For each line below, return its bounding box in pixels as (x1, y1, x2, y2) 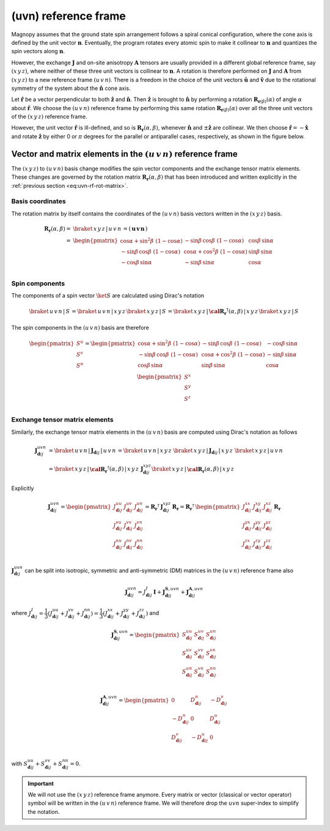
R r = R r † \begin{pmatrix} (172, 502, 241, 512)
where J (11, 609, 32, 617)
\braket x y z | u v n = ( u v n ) (73, 225, 148, 232)
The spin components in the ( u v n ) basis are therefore (11, 324, 149, 331)
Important (28, 780, 54, 787)
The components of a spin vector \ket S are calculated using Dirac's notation (11, 292, 205, 299)
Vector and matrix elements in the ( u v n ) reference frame (11, 149, 238, 159)
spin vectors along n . (11, 48, 65, 55)
